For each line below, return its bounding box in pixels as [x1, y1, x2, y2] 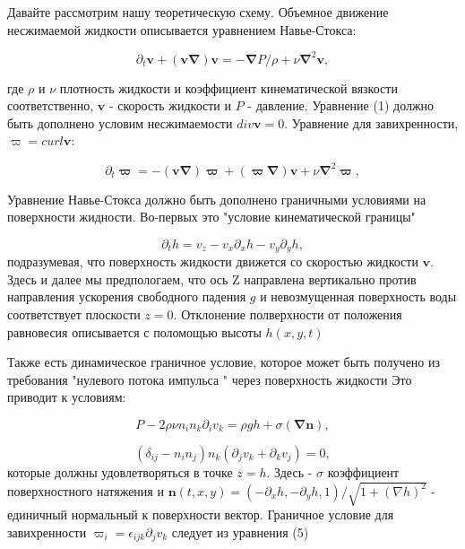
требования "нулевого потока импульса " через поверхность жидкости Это [7, 370, 412, 388]
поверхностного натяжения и [7, 481, 164, 500]
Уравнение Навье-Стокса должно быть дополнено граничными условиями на [7, 189, 426, 208]
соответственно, [7, 96, 94, 115]
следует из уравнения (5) [171, 522, 309, 541]
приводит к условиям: [7, 388, 126, 406]
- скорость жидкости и [108, 96, 232, 115]
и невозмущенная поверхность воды [260, 287, 457, 306]
